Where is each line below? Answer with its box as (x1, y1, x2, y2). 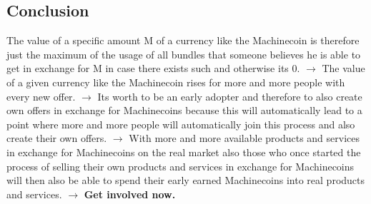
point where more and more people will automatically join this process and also (6, 116, 355, 131)
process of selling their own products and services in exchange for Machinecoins (6, 158, 355, 173)
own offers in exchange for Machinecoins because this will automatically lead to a (6, 103, 362, 118)
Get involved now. (84, 186, 176, 201)
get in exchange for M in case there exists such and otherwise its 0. (6, 61, 300, 76)
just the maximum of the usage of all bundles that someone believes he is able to (6, 46, 361, 61)
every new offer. (6, 88, 76, 103)
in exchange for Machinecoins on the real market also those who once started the (6, 144, 361, 159)
